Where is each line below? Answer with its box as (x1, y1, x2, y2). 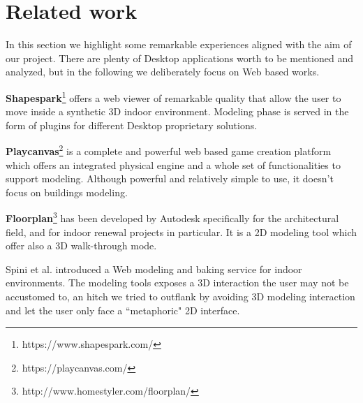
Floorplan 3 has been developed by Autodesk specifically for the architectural (6, 209, 339, 226)
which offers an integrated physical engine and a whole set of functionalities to (6, 157, 341, 172)
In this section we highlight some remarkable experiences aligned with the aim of (6, 37, 352, 52)
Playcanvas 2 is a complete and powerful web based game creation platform (6, 142, 332, 158)
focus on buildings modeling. (6, 184, 128, 199)
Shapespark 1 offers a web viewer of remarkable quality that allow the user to (6, 88, 341, 105)
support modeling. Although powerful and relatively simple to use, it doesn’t (6, 171, 334, 186)
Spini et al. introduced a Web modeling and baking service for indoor (6, 261, 302, 276)
